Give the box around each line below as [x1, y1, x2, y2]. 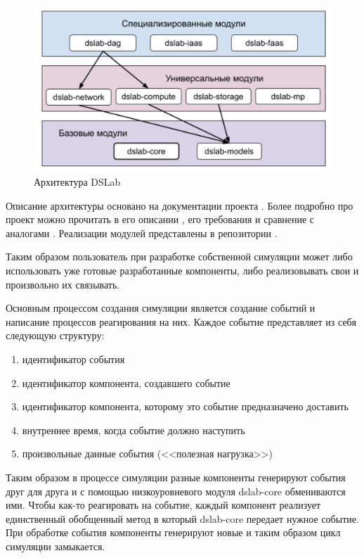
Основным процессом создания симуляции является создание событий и [6, 300, 316, 315]
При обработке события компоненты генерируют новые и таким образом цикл [6, 525, 341, 540]
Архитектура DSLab [34, 175, 121, 189]
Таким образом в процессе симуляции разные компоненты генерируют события [6, 469, 346, 484]
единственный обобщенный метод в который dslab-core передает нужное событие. [6, 511, 359, 526]
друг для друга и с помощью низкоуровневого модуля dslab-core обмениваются [6, 483, 346, 498]
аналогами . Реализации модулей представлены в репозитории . [6, 225, 278, 240]
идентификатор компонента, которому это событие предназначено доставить [22, 399, 349, 414]
